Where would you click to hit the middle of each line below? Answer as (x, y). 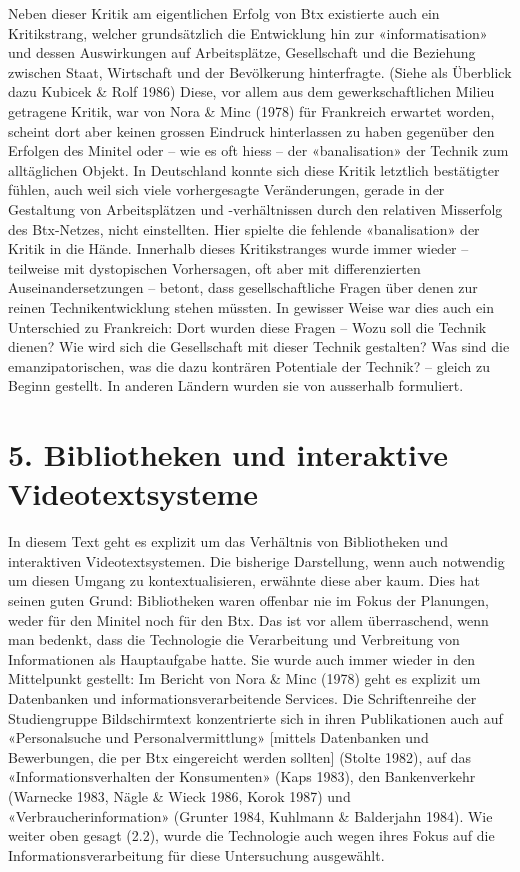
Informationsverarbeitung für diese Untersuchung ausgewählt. (196, 854)
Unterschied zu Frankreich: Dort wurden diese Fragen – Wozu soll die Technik (247, 326)
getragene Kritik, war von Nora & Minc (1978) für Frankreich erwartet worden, (251, 110)
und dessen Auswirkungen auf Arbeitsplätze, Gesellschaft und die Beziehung (242, 52)
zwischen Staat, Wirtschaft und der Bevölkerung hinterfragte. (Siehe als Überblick (260, 71)
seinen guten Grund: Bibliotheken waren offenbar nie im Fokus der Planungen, (248, 599)
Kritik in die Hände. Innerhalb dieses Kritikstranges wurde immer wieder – (238, 248)
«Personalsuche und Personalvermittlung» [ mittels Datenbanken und (218, 737)
